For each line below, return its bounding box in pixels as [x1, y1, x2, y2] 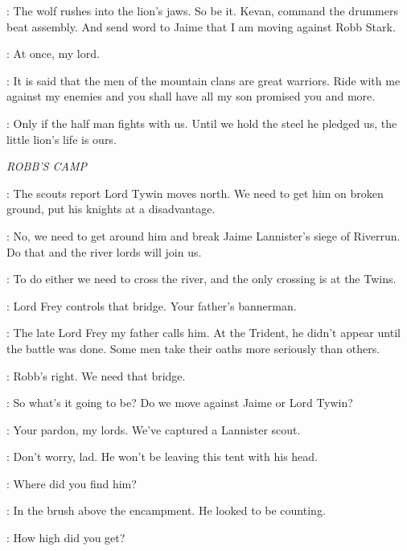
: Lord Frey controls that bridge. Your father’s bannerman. [6, 297, 297, 314]
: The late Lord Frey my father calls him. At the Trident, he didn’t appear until [6, 324, 401, 341]
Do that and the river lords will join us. [6, 243, 202, 260]
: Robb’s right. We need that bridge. [6, 367, 186, 384]
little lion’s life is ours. [6, 130, 117, 147]
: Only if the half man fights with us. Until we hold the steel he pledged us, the [6, 114, 397, 131]
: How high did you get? [6, 529, 125, 546]
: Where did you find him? [6, 475, 137, 491]
